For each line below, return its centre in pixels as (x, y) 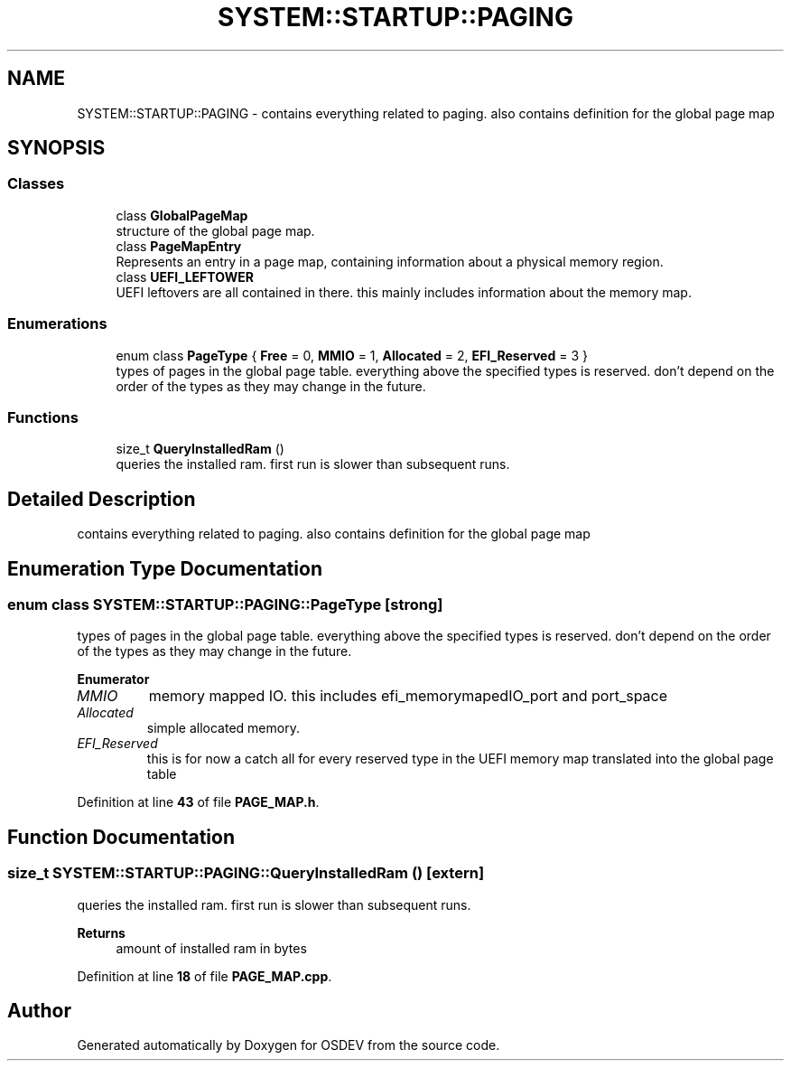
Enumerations (57, 324)
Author (39, 1011)
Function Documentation (121, 837)
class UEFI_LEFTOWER (185, 276)
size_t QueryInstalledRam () (200, 449)
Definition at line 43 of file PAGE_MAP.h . (198, 802)
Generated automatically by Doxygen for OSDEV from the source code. (288, 1045)
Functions (43, 417)
